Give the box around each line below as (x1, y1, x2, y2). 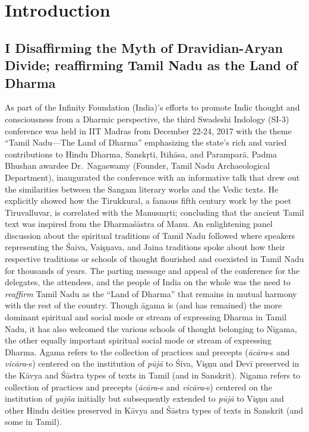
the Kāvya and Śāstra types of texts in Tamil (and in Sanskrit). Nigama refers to (5, 369, 301, 381)
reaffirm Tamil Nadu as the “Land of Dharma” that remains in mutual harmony (5, 287, 297, 299)
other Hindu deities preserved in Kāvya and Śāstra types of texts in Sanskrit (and (5, 403, 303, 416)
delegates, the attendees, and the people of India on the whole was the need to (5, 276, 291, 288)
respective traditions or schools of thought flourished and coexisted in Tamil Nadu (5, 253, 304, 265)
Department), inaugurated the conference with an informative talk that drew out (5, 171, 300, 183)
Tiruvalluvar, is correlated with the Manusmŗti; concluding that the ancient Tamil (5, 206, 304, 218)
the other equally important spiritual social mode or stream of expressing (5, 334, 272, 346)
